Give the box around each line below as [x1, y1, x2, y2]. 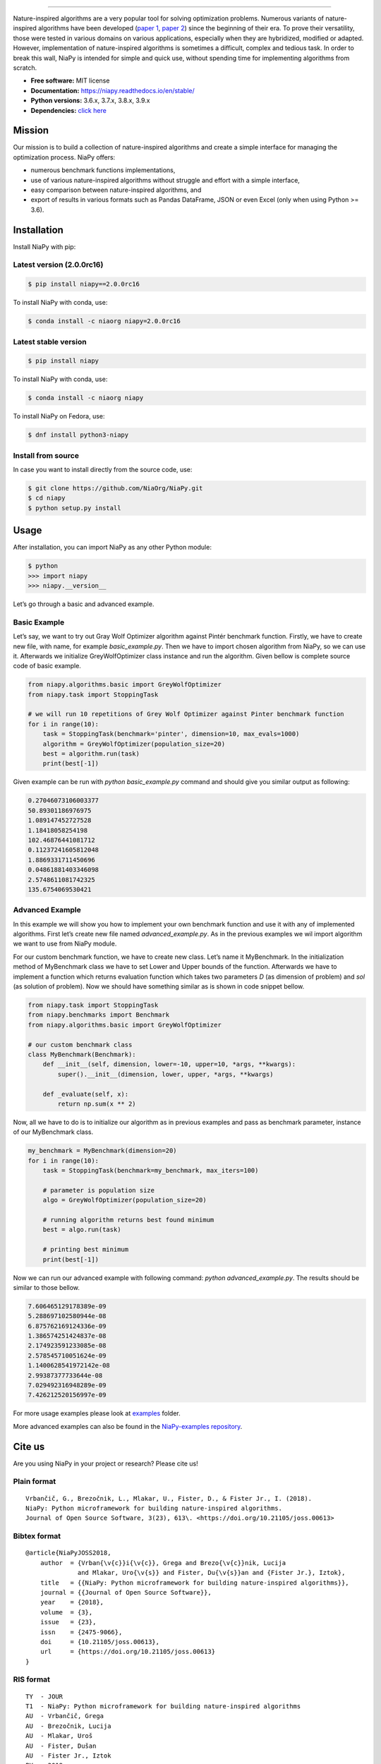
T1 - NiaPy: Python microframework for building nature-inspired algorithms [25, 1703, 301, 1710]
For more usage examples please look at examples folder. [13, 1409, 181, 1418]
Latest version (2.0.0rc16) [13, 260, 104, 270]
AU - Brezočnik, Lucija [25, 1722, 111, 1730]
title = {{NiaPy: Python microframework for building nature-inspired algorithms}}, [40, 1578, 349, 1587]
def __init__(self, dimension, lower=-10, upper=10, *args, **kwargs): [42, 1061, 296, 1068]
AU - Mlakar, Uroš [25, 1732, 93, 1740]
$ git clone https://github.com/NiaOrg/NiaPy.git [28, 484, 203, 492]
